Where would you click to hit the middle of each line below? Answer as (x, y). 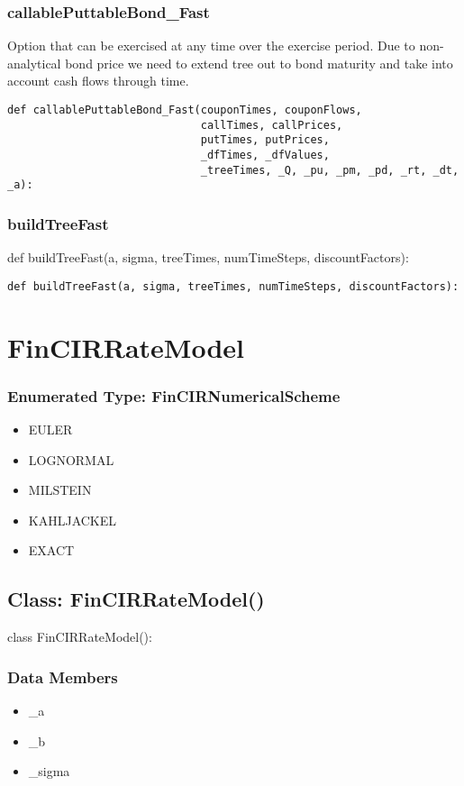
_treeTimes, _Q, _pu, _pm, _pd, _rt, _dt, (330, 170)
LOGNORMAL (71, 459)
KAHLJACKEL (73, 520)
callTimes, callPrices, (272, 125)
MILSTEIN (60, 490)
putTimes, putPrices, (265, 140)
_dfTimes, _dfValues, (265, 155)
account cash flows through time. (98, 81)
